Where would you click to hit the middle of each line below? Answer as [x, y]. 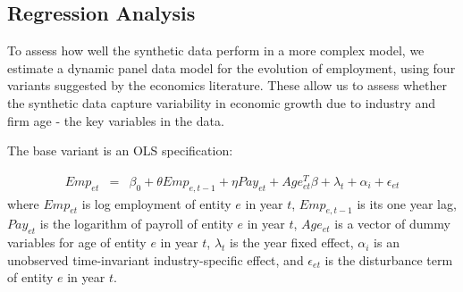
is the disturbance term [389, 259]
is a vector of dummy [392, 224]
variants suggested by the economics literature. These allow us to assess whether [227, 85]
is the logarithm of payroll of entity [136, 224]
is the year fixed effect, [292, 242]
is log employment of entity [156, 203]
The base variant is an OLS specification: [120, 150]
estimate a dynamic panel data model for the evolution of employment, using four [231, 67]
